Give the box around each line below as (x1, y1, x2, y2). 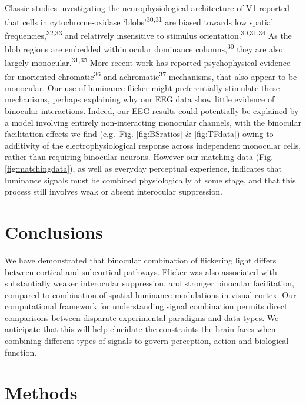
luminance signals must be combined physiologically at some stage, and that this (5, 173, 296, 186)
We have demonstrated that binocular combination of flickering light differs (5, 253, 277, 266)
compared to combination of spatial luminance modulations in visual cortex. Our (5, 288, 297, 301)
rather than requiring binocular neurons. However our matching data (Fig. (5, 151, 274, 163)
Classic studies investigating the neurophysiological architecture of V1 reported (5, 2, 290, 14)
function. (5, 346, 37, 358)
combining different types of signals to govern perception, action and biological (5, 335, 289, 347)
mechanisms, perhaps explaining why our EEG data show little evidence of (5, 93, 275, 105)
